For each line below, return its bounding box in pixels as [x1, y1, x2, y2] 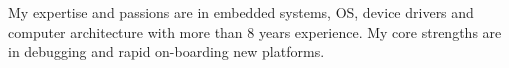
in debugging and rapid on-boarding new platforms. [8, 41, 325, 62]
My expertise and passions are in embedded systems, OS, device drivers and [8, 2, 474, 22]
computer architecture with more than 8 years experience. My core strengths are [8, 21, 502, 42]
